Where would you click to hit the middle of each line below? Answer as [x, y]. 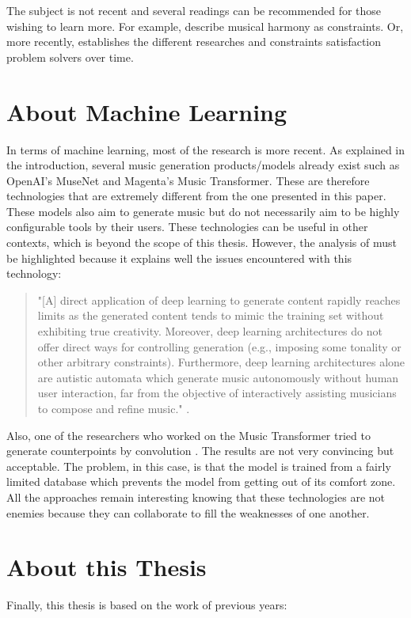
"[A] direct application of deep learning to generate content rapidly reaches [219, 300]
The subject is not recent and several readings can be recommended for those [194, 10]
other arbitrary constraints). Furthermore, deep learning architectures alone [221, 362]
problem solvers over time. [70, 57]
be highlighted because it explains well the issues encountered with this [179, 258]
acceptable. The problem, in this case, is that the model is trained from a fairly [199, 466]
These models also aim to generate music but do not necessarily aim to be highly [203, 211]
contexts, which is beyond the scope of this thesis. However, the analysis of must [202, 243]
